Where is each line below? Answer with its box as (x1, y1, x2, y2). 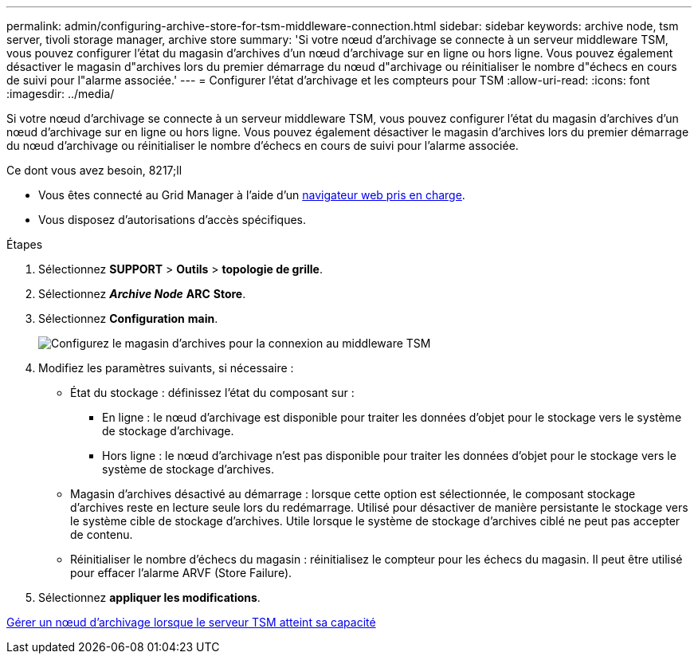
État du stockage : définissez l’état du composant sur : (70, 386, 355, 399)
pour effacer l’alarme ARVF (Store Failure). (70, 566, 292, 579)
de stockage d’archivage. (102, 424, 234, 438)
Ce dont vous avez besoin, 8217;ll (6, 163, 182, 177)
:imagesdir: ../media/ (6, 87, 115, 100)
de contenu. (70, 528, 133, 541)
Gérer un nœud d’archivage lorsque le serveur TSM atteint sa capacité (6, 615, 376, 629)
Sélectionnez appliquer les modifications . (38, 591, 261, 604)
